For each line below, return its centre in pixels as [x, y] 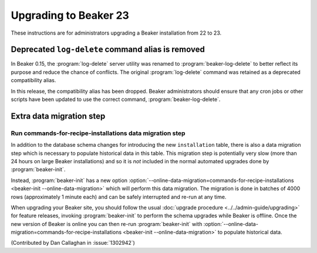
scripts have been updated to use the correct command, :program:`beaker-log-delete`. [116, 99]
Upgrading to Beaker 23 [70, 15]
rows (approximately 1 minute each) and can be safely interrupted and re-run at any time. [119, 197]
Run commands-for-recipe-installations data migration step [98, 133]
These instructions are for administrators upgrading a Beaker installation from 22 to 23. [116, 33]
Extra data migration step [58, 116]
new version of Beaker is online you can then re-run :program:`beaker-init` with [107, 224]
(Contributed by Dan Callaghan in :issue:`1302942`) [73, 243]
